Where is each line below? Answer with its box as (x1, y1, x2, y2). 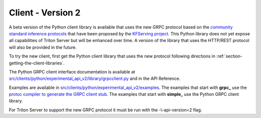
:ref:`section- (216, 53, 243, 59)
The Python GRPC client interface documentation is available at (9, 69, 135, 74)
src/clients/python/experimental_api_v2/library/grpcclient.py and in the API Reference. (9, 75, 181, 82)
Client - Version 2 (9, 7, 81, 18)
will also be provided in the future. (9, 44, 77, 50)
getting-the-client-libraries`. (9, 60, 65, 66)
